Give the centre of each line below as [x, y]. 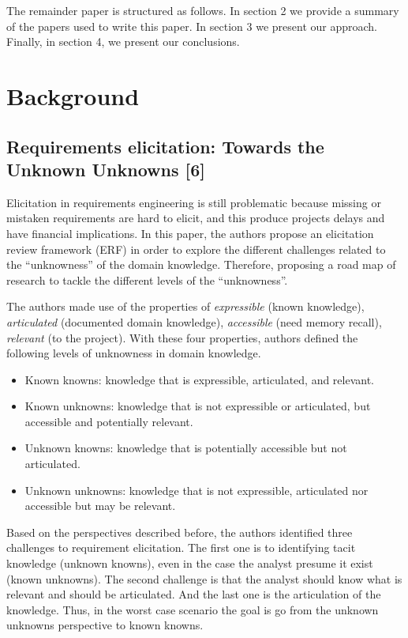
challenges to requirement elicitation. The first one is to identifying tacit [181, 547]
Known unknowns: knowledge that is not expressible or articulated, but [198, 406]
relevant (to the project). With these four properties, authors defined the [182, 337]
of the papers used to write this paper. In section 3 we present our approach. [192, 26]
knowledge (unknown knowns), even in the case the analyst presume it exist [190, 563]
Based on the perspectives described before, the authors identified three [180, 532]
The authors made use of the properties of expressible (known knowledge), [185, 306]
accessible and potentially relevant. [109, 421]
